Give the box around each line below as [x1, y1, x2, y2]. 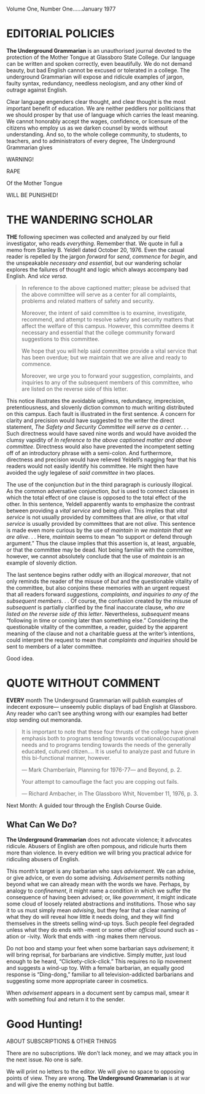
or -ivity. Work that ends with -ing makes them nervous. [20, 932, 161, 940]
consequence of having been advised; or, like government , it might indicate [6, 893, 197, 901]
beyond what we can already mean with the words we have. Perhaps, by [6, 880, 190, 888]
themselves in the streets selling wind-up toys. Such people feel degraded [6, 920, 195, 927]
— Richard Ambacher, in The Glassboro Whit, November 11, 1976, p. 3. [21, 789, 198, 797]
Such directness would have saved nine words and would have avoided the [6, 429, 197, 437]
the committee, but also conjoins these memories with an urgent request [6, 584, 190, 592]
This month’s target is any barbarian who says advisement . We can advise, [6, 867, 196, 875]
